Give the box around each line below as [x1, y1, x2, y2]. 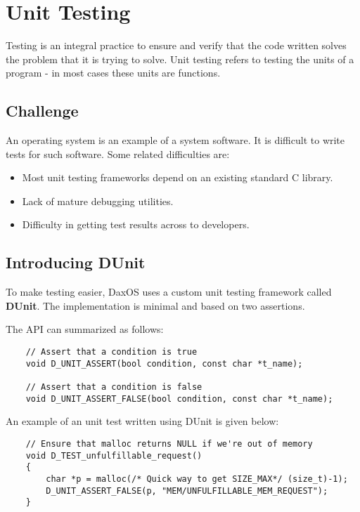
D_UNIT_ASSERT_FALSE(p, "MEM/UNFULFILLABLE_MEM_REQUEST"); [46, 485, 328, 496]
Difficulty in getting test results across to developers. [22, 217, 250, 232]
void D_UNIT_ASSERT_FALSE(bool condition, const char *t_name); [25, 393, 333, 404]
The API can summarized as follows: [6, 322, 164, 336]
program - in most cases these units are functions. [6, 65, 221, 80]
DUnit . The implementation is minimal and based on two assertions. [6, 298, 305, 313]
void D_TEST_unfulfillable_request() [25, 450, 202, 461]
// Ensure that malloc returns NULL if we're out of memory [25, 438, 313, 449]
